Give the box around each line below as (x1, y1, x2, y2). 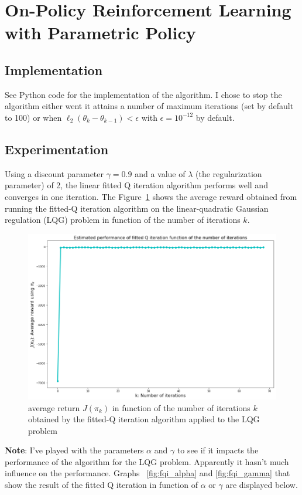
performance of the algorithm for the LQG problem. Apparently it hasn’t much (5, 455, 289, 467)
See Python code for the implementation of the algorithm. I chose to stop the (5, 88, 282, 100)
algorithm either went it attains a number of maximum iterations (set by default (5, 100, 294, 112)
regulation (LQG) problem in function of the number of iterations (5, 213, 241, 226)
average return (28, 401, 80, 413)
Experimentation (5, 140, 109, 158)
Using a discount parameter (5, 167, 104, 179)
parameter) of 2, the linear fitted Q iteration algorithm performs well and (5, 179, 268, 191)
